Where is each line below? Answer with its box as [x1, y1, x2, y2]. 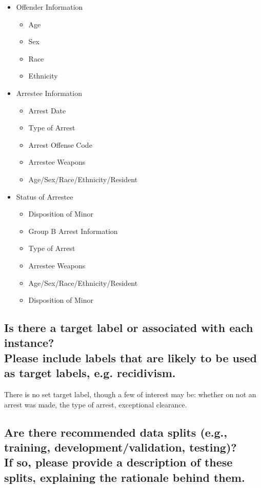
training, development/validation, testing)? [4, 439, 237, 455]
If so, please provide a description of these [4, 454, 233, 470]
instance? [4, 335, 54, 350]
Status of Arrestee [16, 191, 73, 202]
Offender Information [16, 2, 83, 12]
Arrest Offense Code [28, 139, 92, 150]
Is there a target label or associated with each [4, 320, 253, 336]
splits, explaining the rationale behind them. [4, 469, 245, 485]
